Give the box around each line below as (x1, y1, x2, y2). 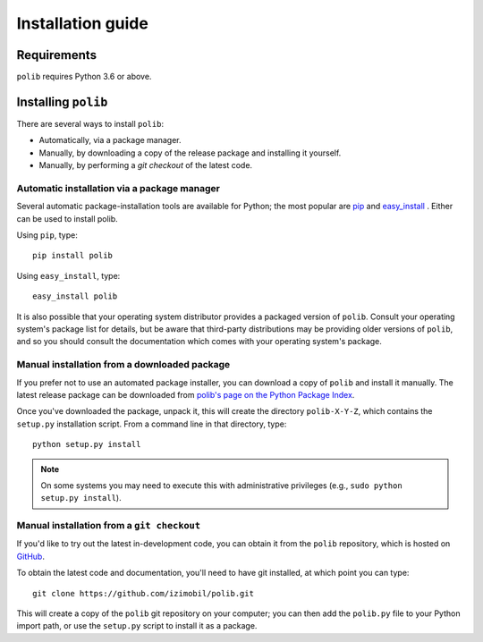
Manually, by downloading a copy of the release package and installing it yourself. (38, 148, 342, 158)
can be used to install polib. (16, 213, 118, 224)
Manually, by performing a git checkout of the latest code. (38, 160, 253, 171)
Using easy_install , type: (16, 270, 121, 281)
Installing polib (16, 94, 108, 109)
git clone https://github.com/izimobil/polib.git (32, 588, 255, 598)
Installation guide (16, 13, 149, 33)
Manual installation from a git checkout (16, 520, 201, 532)
